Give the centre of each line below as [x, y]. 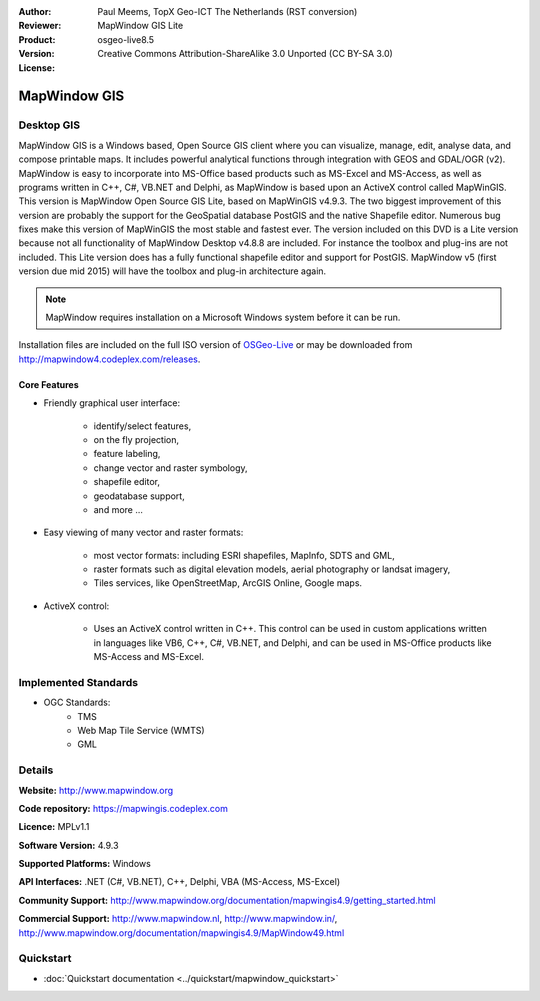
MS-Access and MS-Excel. [149, 657]
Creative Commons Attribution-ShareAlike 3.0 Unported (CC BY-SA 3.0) [245, 54]
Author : [35, 11]
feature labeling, [127, 454]
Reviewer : [40, 26]
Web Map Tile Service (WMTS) [141, 730]
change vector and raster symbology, [171, 467]
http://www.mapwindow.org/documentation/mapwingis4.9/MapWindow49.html [181, 932]
